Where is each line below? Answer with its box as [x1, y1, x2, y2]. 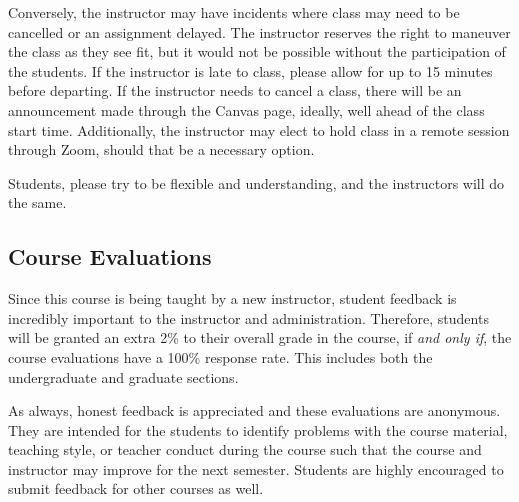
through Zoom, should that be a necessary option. [8, 139, 315, 160]
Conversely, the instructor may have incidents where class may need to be [8, 2, 460, 22]
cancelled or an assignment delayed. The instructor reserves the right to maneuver [8, 21, 511, 42]
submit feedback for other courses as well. [8, 478, 264, 499]
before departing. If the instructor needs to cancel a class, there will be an [8, 80, 462, 101]
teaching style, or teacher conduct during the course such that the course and [8, 439, 482, 460]
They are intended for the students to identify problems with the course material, [8, 419, 508, 440]
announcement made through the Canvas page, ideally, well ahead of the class [8, 99, 485, 120]
